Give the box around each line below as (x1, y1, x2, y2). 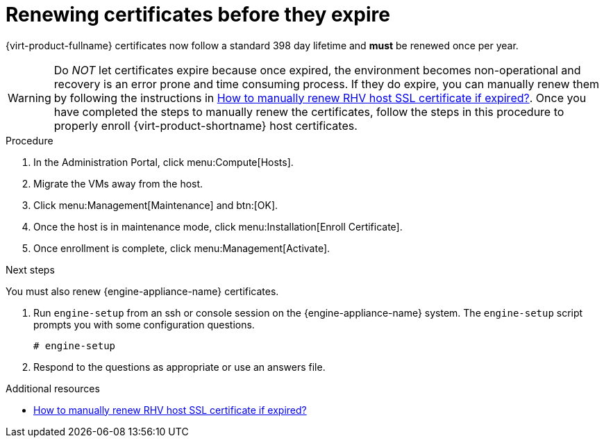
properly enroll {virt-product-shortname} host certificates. (53, 118, 358, 133)
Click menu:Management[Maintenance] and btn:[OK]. (33, 199, 278, 211)
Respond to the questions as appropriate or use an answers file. (33, 360, 326, 373)
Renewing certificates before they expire (6, 3, 390, 26)
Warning (8, 90, 51, 105)
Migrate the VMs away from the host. (33, 177, 203, 190)
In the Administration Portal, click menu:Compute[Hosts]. (33, 156, 294, 168)
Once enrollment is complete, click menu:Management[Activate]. (33, 242, 330, 254)
